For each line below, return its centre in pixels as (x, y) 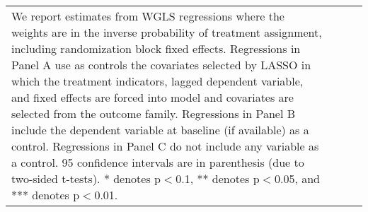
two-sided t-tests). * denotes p (86, 178)
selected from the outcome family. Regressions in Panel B (154, 113)
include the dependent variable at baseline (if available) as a (160, 130)
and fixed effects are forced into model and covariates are (153, 97)
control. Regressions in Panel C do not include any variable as (165, 146)
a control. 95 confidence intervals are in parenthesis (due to (158, 162)
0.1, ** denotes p (218, 178)
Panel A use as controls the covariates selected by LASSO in (161, 65)
